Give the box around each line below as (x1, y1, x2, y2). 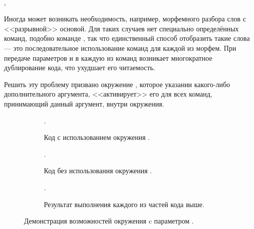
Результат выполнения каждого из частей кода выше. (44, 199, 205, 209)
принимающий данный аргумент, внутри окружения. (4, 98, 164, 109)
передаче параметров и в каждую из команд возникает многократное (4, 52, 213, 63)
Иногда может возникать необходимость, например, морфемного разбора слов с (4, 13, 246, 24)
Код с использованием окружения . (44, 132, 150, 142)
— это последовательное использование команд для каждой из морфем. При (4, 42, 237, 53)
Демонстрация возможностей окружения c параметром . (24, 216, 194, 226)
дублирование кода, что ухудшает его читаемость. (4, 62, 155, 73)
